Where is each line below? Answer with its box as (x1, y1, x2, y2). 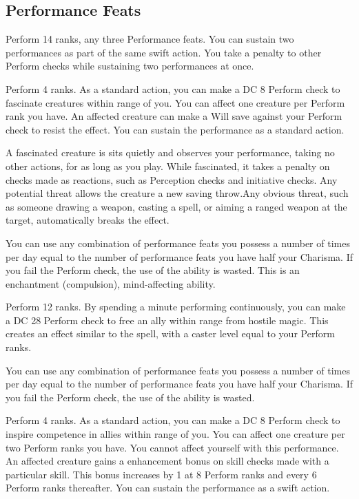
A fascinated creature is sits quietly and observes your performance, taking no (6, 145, 335, 160)
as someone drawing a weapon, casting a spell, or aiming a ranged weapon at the (6, 199, 347, 213)
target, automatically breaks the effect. (6, 213, 170, 227)
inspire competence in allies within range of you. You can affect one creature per (6, 427, 345, 441)
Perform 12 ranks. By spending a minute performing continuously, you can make (6, 299, 346, 314)
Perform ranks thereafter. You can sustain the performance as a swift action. (6, 480, 330, 495)
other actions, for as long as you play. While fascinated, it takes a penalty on (6, 158, 330, 173)
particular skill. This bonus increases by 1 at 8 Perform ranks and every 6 (6, 467, 317, 481)
